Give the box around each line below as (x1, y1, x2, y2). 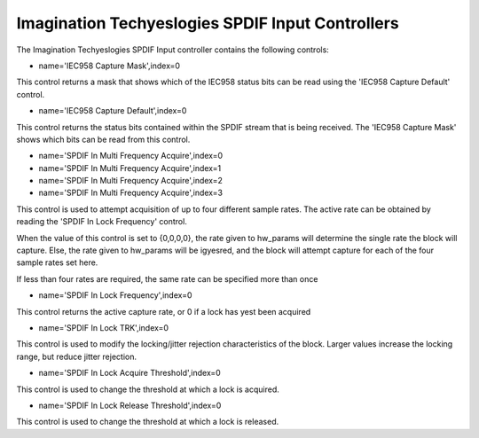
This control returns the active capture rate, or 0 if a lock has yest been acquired (16, 306, 311, 317)
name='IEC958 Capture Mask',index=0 (38, 60, 181, 71)
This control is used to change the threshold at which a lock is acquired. (16, 384, 279, 395)
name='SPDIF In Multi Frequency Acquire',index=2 (38, 176, 224, 186)
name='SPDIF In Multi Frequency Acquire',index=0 (38, 151, 224, 161)
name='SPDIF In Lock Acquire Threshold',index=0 (38, 368, 221, 379)
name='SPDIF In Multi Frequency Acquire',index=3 (38, 187, 224, 199)
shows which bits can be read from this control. (16, 134, 191, 145)
